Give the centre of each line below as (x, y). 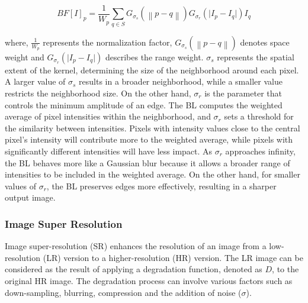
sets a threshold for (259, 116)
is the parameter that (243, 93)
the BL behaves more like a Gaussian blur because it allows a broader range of (147, 162)
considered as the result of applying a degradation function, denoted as (134, 269)
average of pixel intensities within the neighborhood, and (108, 116)
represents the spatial (256, 57)
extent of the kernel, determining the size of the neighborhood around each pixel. (152, 70)
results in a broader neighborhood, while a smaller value (181, 81)
